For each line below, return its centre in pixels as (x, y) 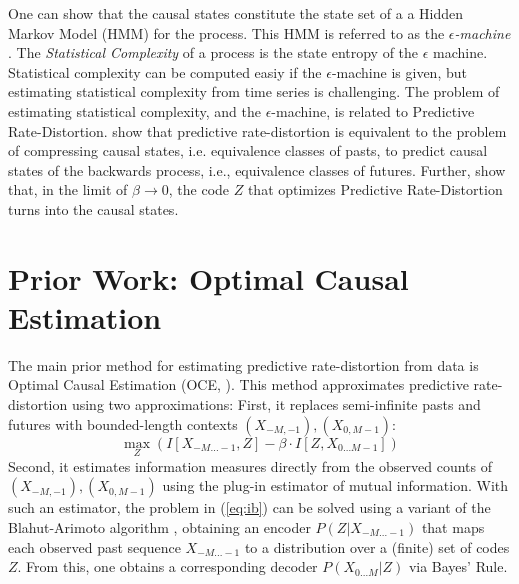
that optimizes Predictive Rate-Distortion (375, 189)
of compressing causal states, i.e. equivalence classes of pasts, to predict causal (248, 150)
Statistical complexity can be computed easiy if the (165, 71)
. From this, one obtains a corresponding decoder (167, 566)
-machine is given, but (399, 71)
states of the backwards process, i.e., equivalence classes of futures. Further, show (257, 169)
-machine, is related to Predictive (373, 110)
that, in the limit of (68, 189)
